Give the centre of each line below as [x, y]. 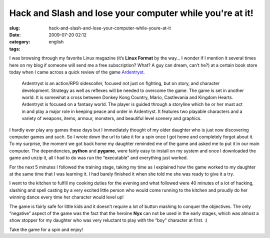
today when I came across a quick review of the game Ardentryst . [77, 72]
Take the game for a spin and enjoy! [46, 229]
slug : [14, 28]
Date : [15, 34]
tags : [15, 49]
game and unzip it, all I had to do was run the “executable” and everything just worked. [98, 158]
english [56, 42]
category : [20, 42]
